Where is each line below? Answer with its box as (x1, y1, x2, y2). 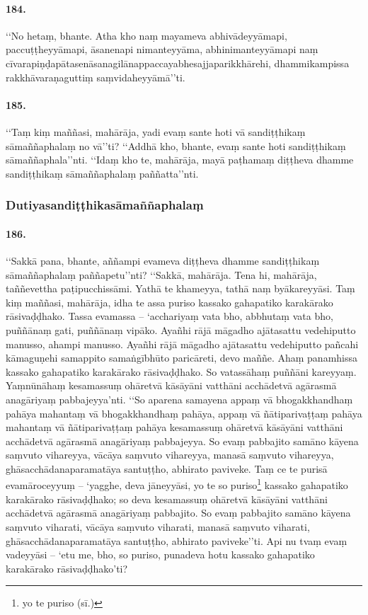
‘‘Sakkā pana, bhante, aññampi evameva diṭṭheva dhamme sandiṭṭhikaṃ (6, 253, 320, 268)
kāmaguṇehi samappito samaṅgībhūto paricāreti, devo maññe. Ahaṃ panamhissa (6, 350, 358, 365)
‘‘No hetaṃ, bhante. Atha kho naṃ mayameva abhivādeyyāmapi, (6, 28, 287, 42)
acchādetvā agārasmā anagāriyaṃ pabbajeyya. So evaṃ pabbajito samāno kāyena (6, 433, 359, 448)
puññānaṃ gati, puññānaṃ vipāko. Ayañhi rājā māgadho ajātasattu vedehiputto (6, 322, 356, 337)
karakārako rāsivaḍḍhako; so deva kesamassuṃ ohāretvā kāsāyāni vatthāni (6, 491, 328, 506)
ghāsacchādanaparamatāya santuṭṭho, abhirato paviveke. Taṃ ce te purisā (6, 461, 328, 476)
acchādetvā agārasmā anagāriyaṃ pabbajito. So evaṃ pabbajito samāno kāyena (6, 505, 351, 520)
